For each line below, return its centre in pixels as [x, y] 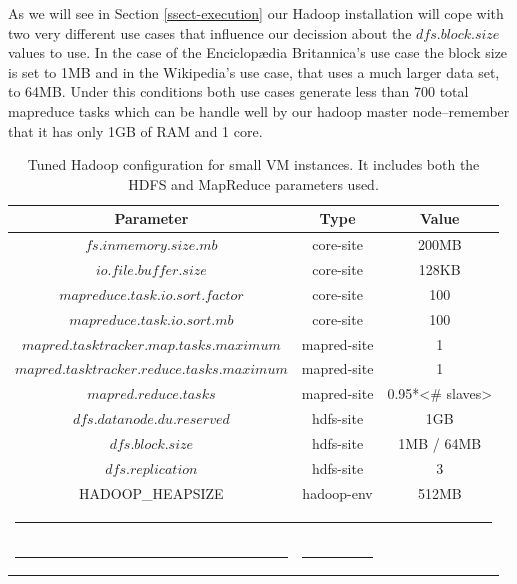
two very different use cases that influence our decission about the [210, 32]
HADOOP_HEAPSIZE [151, 492]
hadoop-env [337, 492]
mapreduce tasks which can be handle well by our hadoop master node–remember [259, 110]
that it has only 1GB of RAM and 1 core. [135, 130]
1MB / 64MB [440, 442]
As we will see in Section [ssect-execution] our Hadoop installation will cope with [256, 13]
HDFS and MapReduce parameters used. [253, 183]
